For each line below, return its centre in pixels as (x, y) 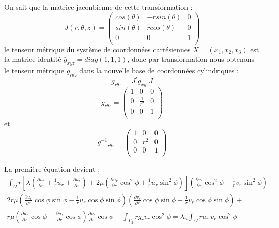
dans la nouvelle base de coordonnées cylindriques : (159, 71)
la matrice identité (33, 59)
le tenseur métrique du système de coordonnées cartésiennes (97, 49)
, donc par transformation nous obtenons (191, 59)
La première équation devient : (52, 168)
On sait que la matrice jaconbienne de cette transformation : (98, 7)
